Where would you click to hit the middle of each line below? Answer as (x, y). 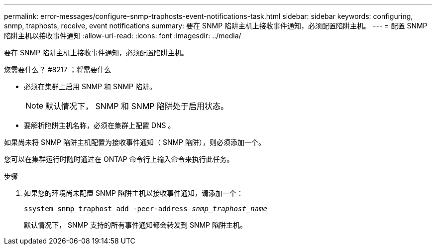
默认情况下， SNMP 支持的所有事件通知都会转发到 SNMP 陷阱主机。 (135, 225)
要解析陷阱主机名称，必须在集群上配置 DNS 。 (100, 125)
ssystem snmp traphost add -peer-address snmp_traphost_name (146, 209)
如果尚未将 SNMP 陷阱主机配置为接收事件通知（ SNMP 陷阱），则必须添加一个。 (135, 142)
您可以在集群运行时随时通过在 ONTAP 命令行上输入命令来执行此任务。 (119, 159)
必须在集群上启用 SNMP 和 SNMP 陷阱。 (90, 86)
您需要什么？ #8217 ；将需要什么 (58, 69)
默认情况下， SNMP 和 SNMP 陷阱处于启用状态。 (137, 106)
